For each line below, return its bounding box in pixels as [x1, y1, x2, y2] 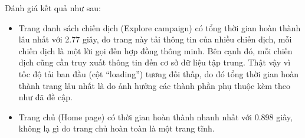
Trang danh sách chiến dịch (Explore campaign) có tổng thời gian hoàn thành [18, 21, 301, 34]
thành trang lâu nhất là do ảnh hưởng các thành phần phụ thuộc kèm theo [18, 79, 290, 91]
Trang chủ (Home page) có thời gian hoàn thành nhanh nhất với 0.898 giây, [18, 110, 293, 123]
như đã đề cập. [18, 91, 73, 103]
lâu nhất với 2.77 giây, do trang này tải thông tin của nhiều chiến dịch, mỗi [18, 33, 292, 45]
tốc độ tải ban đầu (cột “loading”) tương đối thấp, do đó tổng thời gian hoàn [18, 67, 299, 80]
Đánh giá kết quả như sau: [5, 2, 101, 14]
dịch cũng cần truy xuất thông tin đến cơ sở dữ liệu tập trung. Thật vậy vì [18, 56, 291, 68]
